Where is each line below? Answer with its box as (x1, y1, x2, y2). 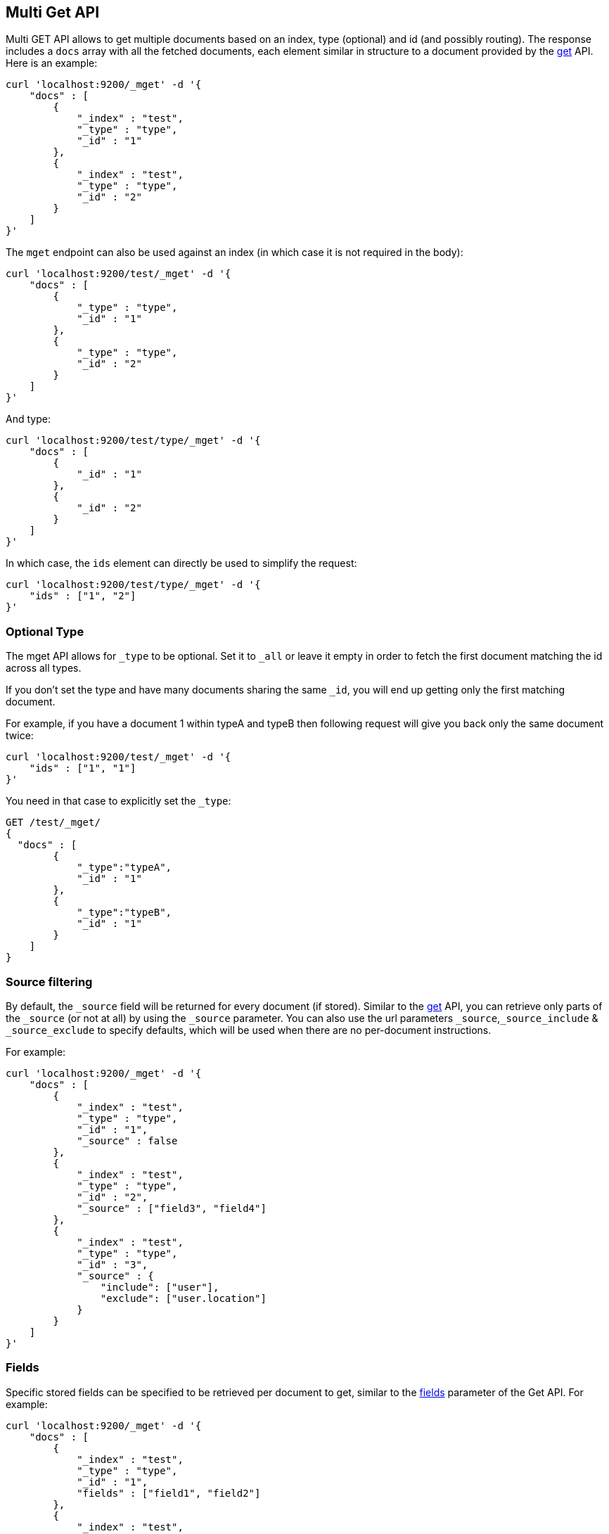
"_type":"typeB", (77, 907, 172, 919)
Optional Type (6, 624, 84, 639)
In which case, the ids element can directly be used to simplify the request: (6, 557, 357, 570)
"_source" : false (77, 1134, 178, 1146)
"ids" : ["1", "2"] (29, 590, 136, 602)
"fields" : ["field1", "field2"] (77, 1487, 261, 1499)
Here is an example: (6, 57, 98, 70)
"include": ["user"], (100, 1281, 219, 1293)
